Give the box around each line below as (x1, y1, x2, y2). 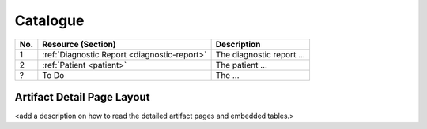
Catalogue (14, 12, 85, 29)
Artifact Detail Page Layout (14, 90, 150, 104)
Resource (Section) (42, 39, 116, 50)
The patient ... (215, 59, 268, 70)
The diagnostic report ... (215, 49, 306, 60)
